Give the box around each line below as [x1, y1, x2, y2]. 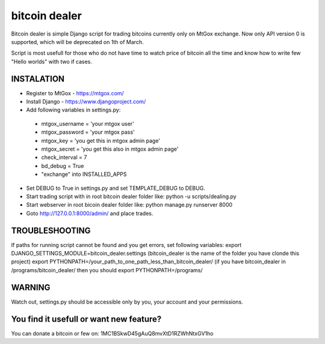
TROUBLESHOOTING [11, 225, 91, 236]
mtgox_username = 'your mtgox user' [41, 120, 135, 127]
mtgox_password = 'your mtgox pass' [41, 128, 135, 136]
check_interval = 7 [41, 154, 87, 161]
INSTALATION [11, 73, 65, 84]
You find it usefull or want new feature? [11, 314, 162, 324]
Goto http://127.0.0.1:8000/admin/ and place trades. [26, 210, 153, 217]
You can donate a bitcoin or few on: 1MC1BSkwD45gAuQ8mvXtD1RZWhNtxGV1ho [11, 330, 214, 337]
